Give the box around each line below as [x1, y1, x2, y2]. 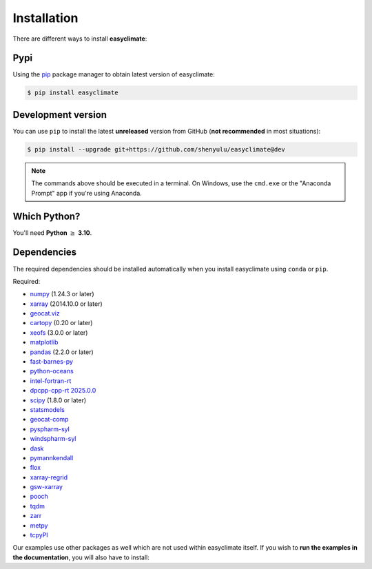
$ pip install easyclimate [27, 89, 118, 96]
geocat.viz [30, 309, 60, 318]
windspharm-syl [30, 435, 76, 443]
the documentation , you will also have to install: [12, 553, 149, 561]
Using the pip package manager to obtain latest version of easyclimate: [12, 70, 215, 79]
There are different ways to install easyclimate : [12, 34, 147, 43]
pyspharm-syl [30, 424, 70, 433]
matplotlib [30, 338, 59, 346]
